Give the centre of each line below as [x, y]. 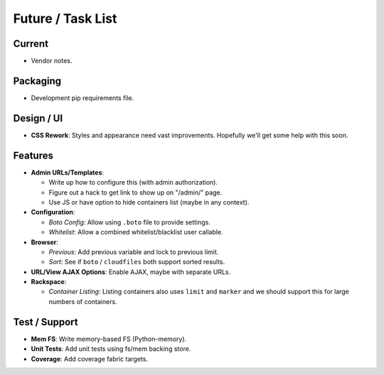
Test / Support [46, 322]
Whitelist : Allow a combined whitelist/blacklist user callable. [136, 232]
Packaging [37, 81]
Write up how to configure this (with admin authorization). [133, 183]
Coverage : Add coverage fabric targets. [90, 359]
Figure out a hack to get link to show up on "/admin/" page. [135, 192]
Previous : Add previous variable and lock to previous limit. [134, 251]
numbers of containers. [83, 301]
